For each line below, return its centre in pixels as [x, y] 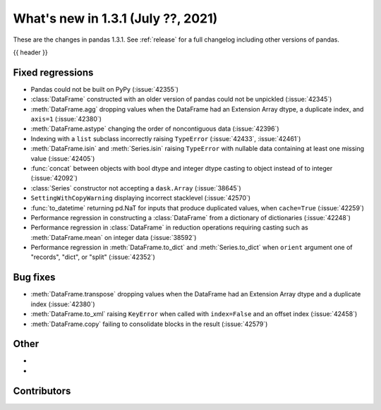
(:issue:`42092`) [54, 178]
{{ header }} [31, 52]
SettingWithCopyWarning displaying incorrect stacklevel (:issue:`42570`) [140, 198]
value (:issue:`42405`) [63, 158]
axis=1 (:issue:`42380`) [66, 119]
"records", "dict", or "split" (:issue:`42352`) [93, 257]
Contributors [42, 391]
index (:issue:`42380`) [63, 304]
